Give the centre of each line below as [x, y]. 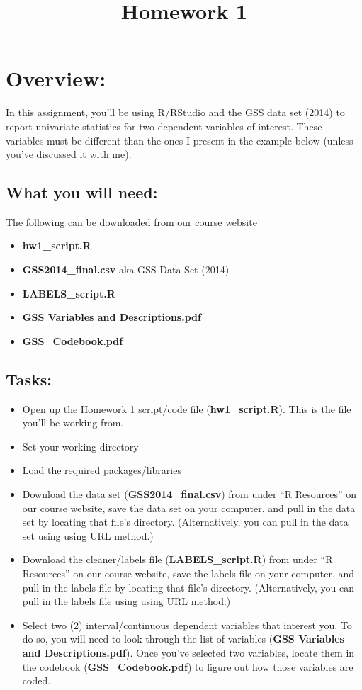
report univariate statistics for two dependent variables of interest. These [164, 126]
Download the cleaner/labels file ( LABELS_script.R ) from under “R [177, 559]
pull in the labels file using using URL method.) [126, 601]
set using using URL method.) [88, 535]
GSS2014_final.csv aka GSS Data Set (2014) [126, 270]
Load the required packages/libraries [102, 470]
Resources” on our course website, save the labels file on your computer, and [188, 573]
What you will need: [82, 192]
